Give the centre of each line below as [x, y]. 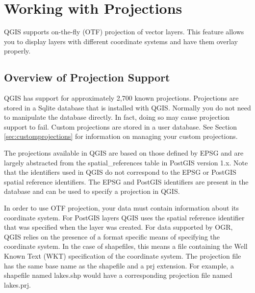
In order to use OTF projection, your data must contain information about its [121, 208]
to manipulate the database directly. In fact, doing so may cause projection [117, 117]
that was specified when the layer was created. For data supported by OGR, [118, 227]
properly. [17, 51]
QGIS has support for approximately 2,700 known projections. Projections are [121, 98]
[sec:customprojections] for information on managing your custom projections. [121, 136]
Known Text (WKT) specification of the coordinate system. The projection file [123, 256]
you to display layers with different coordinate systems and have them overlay [121, 41]
